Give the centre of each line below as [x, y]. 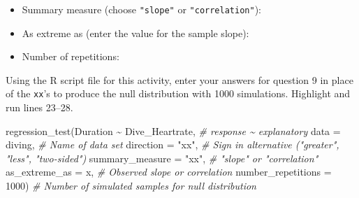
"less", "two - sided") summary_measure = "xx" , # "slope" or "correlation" [162, 158]
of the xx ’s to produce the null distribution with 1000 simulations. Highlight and [178, 93]
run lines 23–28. [39, 107]
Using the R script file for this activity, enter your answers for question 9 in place [179, 79]
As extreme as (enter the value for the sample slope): [135, 33]
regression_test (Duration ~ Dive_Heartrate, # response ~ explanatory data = [173, 130]
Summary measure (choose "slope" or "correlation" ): [141, 9]
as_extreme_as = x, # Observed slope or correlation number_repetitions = [169, 172]
